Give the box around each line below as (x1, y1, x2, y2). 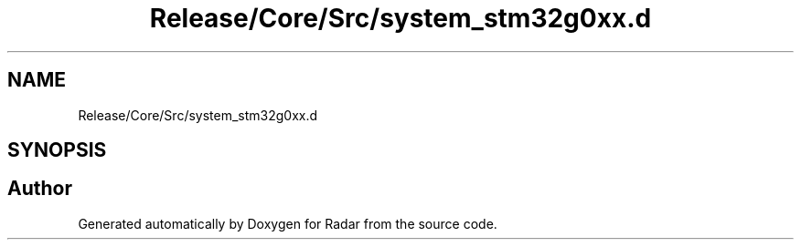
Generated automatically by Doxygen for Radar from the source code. (78, 215, 497, 232)
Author (7, 177, 72, 201)
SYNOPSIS (7, 139, 107, 162)
